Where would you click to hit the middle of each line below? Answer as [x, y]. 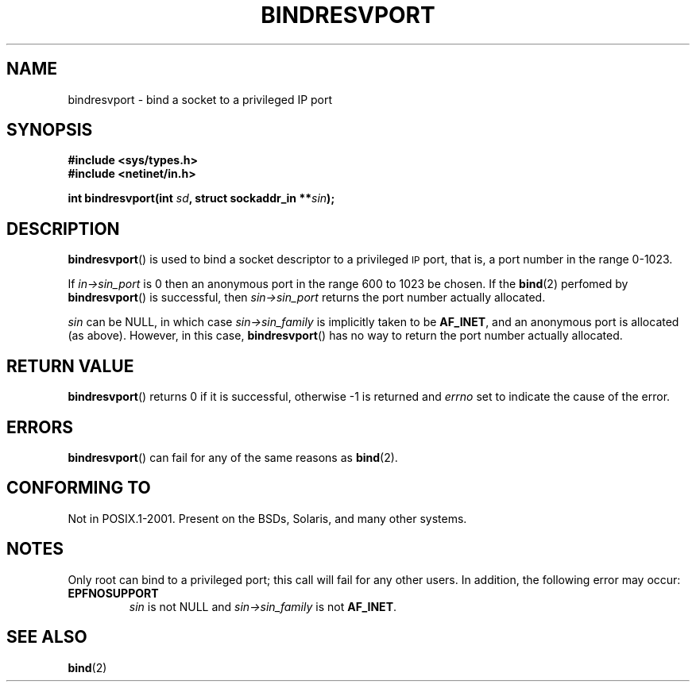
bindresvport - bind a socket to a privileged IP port [200, 99]
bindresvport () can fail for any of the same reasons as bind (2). [233, 457]
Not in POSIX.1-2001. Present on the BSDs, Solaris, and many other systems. [267, 518]
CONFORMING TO [79, 488]
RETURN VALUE [70, 366]
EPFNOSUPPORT [113, 593]
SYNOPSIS [50, 130]
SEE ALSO [47, 637]
